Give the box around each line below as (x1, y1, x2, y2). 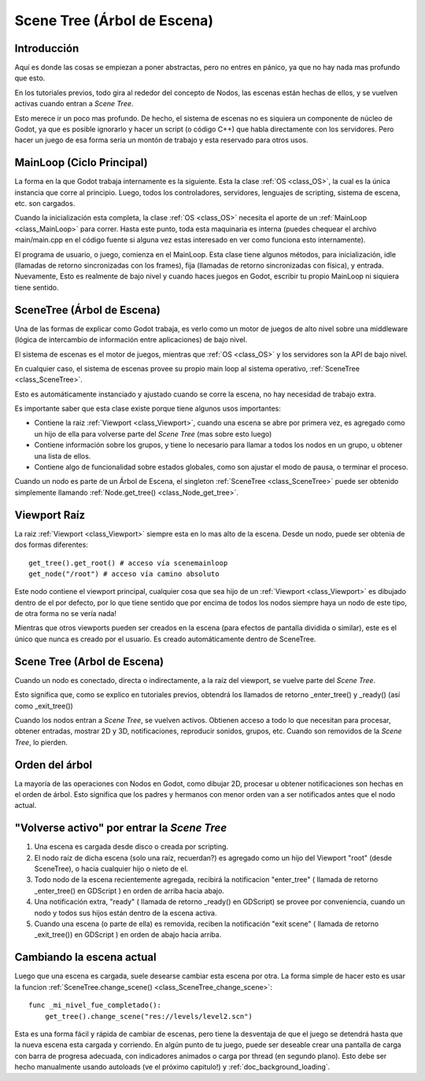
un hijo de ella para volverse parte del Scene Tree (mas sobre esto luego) (34, 429, 272, 438)
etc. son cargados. (14, 199, 76, 208)
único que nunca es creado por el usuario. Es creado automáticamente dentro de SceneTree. (14, 634, 316, 644)
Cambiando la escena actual (14, 950, 157, 964)
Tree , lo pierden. (14, 737, 68, 747)
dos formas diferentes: (14, 540, 88, 550)
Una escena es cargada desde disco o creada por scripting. (34, 842, 228, 851)
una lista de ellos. (34, 451, 91, 460)
